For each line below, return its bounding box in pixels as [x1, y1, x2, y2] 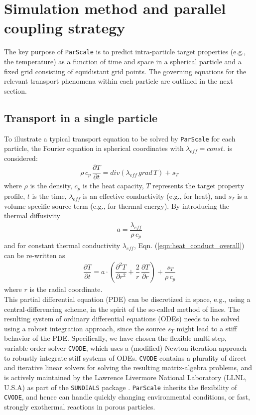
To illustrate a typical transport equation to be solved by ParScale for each [4, 133, 236, 143]
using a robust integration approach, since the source [4, 323, 166, 333]
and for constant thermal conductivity [4, 240, 121, 251]
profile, [4, 190, 25, 201]
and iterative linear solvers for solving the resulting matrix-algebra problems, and [4, 362, 253, 373]
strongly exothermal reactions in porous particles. [4, 401, 155, 412]
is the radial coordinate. [29, 284, 103, 294]
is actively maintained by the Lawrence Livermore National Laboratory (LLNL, [4, 372, 247, 382]
